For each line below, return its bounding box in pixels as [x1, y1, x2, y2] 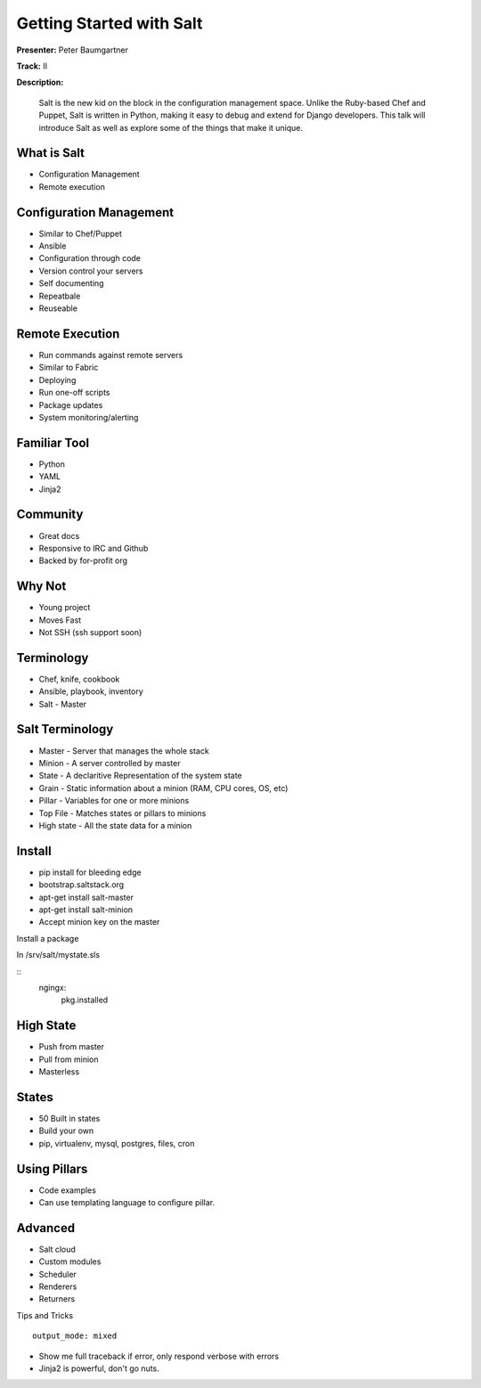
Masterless [38, 1066, 80, 1077]
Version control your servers [38, 265, 143, 276]
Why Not [16, 579, 67, 594]
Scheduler [38, 1269, 77, 1279]
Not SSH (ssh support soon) [38, 626, 143, 637]
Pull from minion [38, 1054, 99, 1065]
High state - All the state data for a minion [38, 820, 192, 830]
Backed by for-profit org [38, 555, 128, 566]
